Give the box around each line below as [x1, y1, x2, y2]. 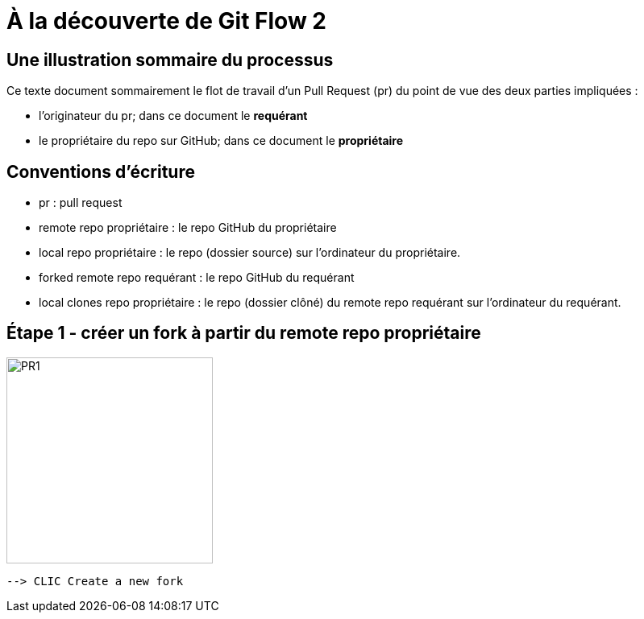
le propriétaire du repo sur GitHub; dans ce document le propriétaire [39, 134, 404, 148]
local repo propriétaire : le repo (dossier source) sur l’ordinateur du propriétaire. [39, 246, 461, 260]
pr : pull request [39, 196, 123, 210]
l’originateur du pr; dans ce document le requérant [39, 109, 308, 123]
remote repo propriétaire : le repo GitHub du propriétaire [39, 221, 337, 235]
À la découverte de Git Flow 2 [6, 7, 326, 35]
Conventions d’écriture [6, 161, 195, 182]
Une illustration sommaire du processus [6, 49, 334, 70]
